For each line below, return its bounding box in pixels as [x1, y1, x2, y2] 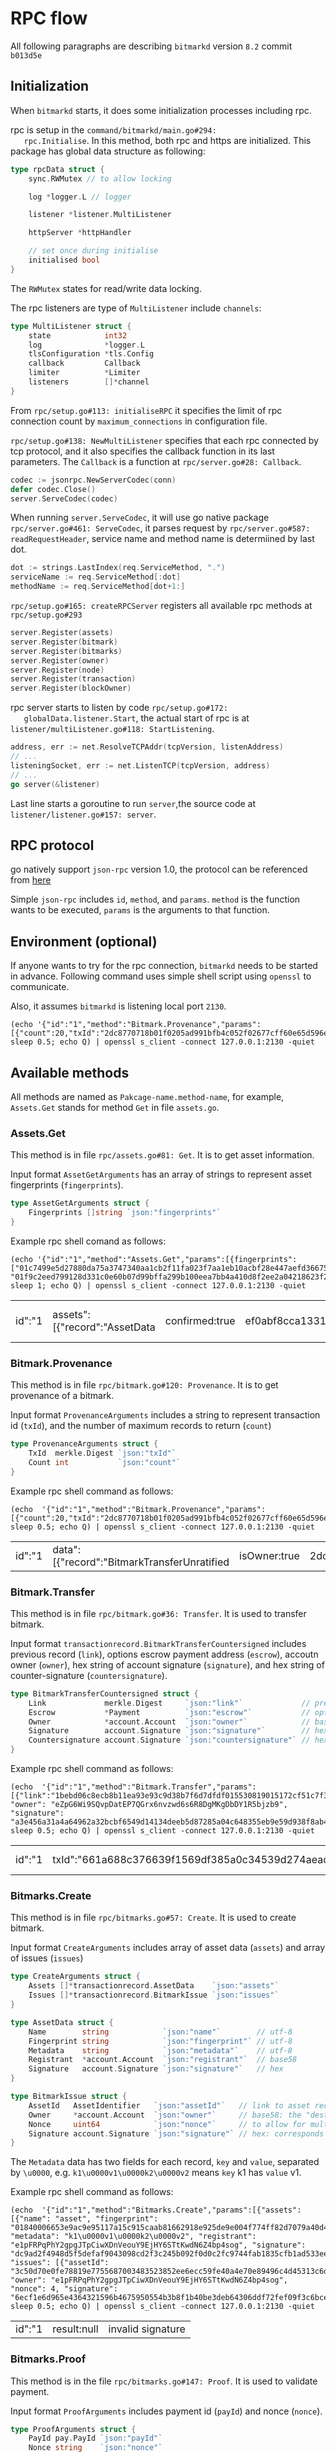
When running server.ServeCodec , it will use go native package [10, 512, 270, 524]
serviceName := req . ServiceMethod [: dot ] [10, 572, 182, 582]
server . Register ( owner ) [10, 655, 110, 666]
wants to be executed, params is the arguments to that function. [10, 904, 270, 916]
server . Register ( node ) [10, 665, 105, 675]
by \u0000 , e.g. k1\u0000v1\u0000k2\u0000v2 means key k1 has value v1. [10, 2167, 302, 2179]
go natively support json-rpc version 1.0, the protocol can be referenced [10, 863, 308, 876]
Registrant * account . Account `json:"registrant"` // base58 [28, 2055, 298, 2065]
